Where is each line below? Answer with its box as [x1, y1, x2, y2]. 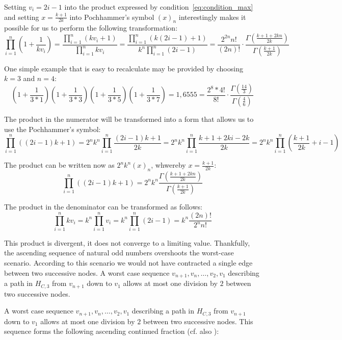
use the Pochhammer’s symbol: [4, 123, 101, 134]
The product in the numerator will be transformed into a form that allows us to [4, 113, 254, 124]
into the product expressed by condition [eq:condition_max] [64, 2, 253, 12]
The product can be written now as [4, 160, 115, 170]
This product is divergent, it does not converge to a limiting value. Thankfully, [4, 237, 250, 248]
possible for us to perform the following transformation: [4, 22, 178, 33]
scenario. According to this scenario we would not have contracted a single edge [4, 257, 253, 268]
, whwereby [151, 160, 186, 170]
